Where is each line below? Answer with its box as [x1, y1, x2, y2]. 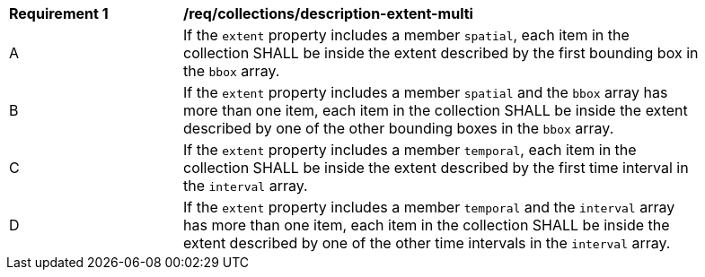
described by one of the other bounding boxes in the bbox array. [183, 119, 614, 137]
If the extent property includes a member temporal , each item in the [183, 141, 637, 159]
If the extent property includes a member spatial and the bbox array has [183, 83, 668, 101]
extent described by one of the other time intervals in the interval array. [183, 234, 671, 252]
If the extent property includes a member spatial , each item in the [183, 26, 630, 44]
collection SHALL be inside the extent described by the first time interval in [183, 159, 689, 177]
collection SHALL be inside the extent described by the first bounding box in [183, 44, 699, 62]
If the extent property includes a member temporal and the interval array [183, 198, 675, 216]
